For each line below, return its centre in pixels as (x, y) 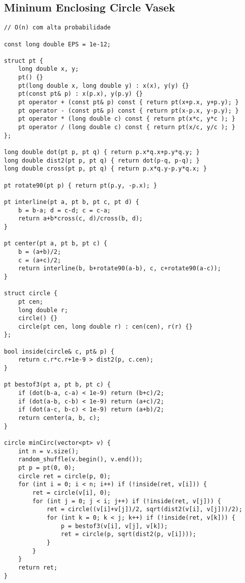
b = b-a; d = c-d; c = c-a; (64, 210)
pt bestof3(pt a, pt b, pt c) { (57, 385)
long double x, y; (48, 69)
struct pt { (24, 61)
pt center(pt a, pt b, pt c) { (56, 244)
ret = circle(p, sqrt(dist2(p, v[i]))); (128, 534)
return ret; (38, 567)
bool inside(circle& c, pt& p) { (59, 351)
